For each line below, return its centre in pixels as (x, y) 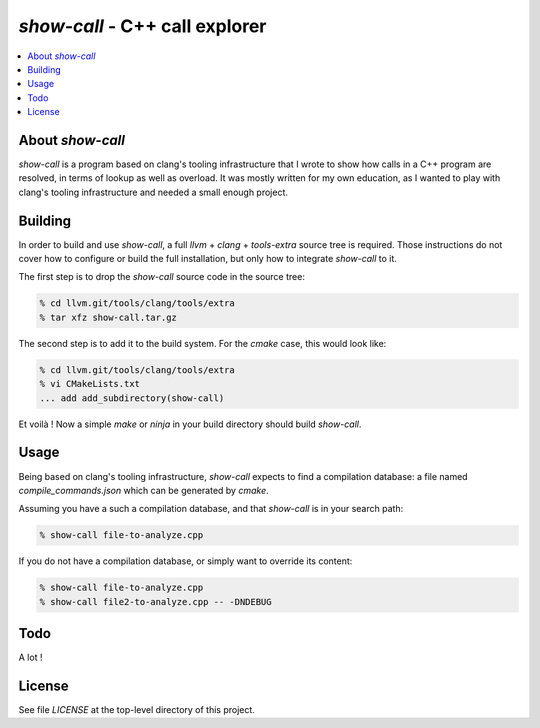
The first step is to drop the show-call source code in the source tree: (161, 277)
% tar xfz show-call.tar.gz (108, 317)
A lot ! (30, 657)
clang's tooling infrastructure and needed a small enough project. (153, 192)
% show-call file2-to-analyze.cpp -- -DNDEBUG (155, 601)
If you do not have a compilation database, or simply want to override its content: (185, 561)
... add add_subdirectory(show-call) (132, 398)
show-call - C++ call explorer (142, 26)
